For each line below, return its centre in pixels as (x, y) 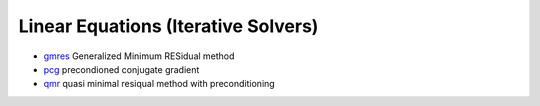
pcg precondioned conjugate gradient (121, 69)
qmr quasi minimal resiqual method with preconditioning (159, 84)
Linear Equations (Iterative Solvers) (168, 26)
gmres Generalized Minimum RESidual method (139, 56)
